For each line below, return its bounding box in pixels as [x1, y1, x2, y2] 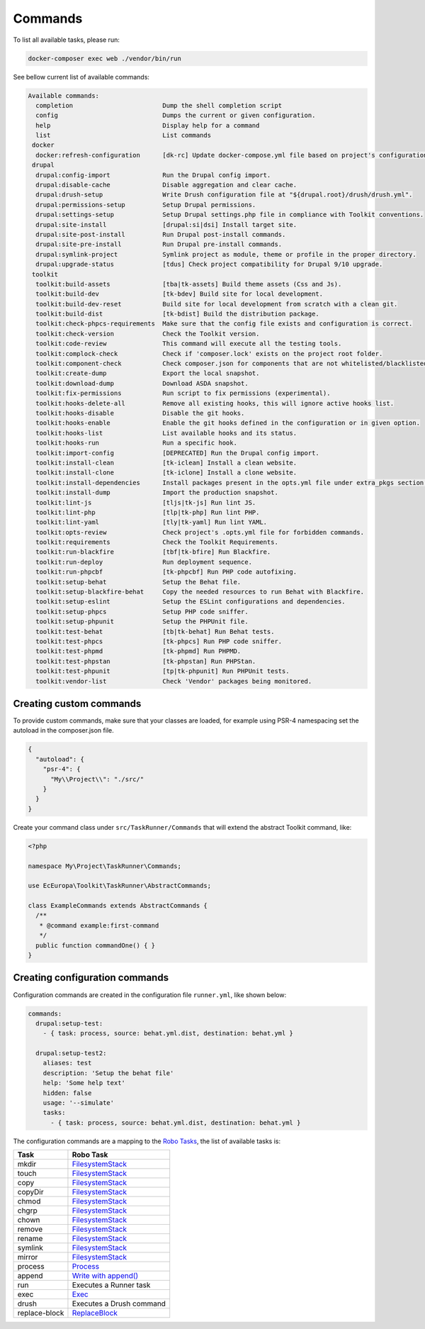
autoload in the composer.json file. [13, 726, 114, 735]
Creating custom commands [13, 697, 142, 709]
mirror [17, 1252, 38, 1262]
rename [17, 1234, 43, 1244]
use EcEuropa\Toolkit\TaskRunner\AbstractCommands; [28, 882, 212, 890]
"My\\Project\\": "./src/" [50, 775, 144, 783]
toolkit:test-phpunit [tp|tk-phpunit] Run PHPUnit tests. [35, 667, 290, 675]
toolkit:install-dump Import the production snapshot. [35, 489, 279, 496]
